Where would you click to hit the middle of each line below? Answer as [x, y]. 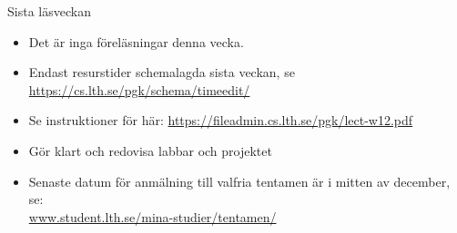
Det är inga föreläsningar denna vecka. [136, 41]
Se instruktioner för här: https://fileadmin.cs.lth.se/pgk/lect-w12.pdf [221, 120]
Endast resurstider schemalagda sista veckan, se [162, 72]
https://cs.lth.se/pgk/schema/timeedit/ [139, 89]
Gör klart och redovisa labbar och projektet [150, 150]
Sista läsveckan [49, 11]
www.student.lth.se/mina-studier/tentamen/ [152, 216]
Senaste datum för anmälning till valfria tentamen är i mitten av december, [239, 181]
